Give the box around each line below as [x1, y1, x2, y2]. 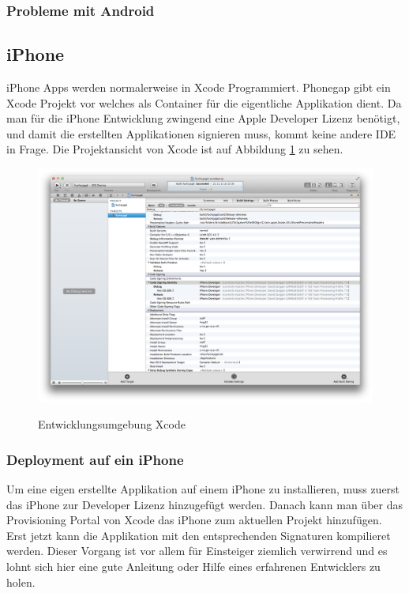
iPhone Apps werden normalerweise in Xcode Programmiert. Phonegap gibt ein [6, 79, 391, 96]
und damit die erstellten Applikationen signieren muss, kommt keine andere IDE [6, 125, 396, 142]
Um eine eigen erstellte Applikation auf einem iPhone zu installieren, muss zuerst [6, 481, 400, 497]
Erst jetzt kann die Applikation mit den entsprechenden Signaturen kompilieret [6, 527, 391, 543]
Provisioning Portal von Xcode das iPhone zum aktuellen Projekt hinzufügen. [6, 512, 382, 528]
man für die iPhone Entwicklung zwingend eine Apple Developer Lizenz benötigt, [6, 110, 400, 127]
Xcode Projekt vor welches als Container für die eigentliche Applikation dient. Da [6, 94, 402, 111]
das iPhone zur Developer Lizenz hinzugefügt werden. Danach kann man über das [6, 496, 403, 512]
